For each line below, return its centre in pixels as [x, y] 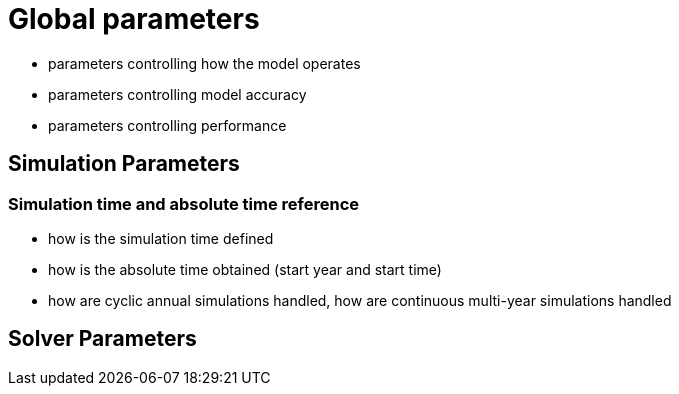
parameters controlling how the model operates [204, 63]
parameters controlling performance [167, 125]
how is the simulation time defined [161, 238]
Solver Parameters [102, 339]
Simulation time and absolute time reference [184, 203]
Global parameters [134, 19]
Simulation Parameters [124, 164]
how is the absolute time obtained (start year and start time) [245, 269]
